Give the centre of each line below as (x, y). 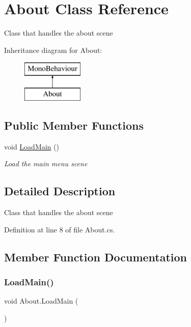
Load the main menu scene (46, 163)
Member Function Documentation (96, 257)
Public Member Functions (74, 125)
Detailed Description (60, 191)
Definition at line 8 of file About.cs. (60, 229)
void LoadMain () (32, 146)
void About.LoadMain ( (41, 301)
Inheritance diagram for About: (53, 50)
